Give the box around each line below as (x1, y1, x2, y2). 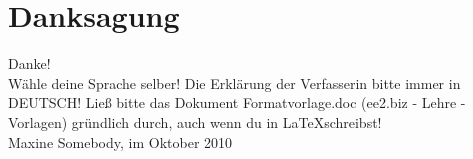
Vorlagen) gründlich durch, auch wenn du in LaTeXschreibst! (8, 111, 382, 132)
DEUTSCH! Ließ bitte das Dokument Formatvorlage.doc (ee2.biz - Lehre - (8, 92, 466, 113)
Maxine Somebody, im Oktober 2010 (8, 131, 233, 152)
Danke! (8, 53, 51, 74)
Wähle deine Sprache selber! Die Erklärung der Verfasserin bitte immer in (8, 72, 461, 93)
